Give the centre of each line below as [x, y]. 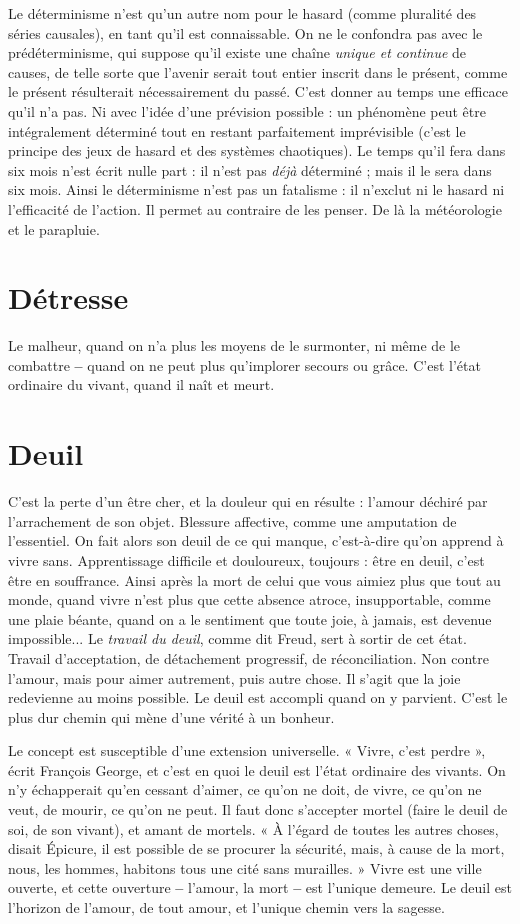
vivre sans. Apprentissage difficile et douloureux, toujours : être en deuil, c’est [246, 559]
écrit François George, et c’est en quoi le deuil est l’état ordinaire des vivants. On [257, 769]
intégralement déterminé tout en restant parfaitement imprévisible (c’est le [237, 130]
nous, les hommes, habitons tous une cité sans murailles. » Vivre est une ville [245, 867]
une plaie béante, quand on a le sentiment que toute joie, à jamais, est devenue [250, 618]
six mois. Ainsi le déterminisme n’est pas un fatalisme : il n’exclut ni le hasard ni [256, 189]
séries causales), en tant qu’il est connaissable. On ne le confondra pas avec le [245, 32]
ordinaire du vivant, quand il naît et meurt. [141, 384]
